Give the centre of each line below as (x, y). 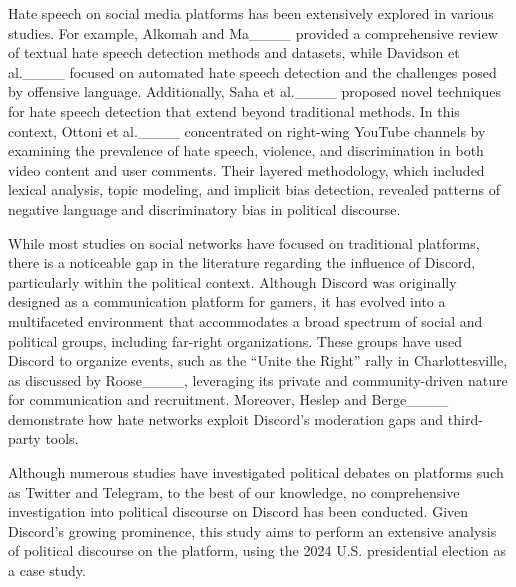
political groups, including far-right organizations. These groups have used (235, 340)
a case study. (47, 570)
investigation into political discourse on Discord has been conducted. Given (238, 511)
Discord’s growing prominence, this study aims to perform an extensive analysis (252, 530)
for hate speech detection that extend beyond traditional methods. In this (234, 110)
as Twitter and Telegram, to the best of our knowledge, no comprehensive (234, 491)
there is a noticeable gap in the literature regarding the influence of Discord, (242, 262)
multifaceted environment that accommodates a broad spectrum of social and (245, 320)
